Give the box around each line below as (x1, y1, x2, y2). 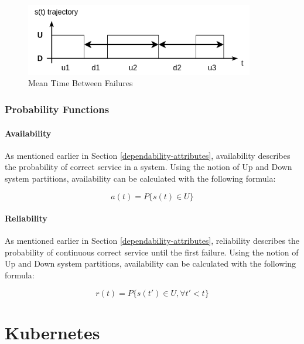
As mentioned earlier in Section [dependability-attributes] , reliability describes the (5, 234, 300, 247)
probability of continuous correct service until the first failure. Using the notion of (5, 246, 299, 258)
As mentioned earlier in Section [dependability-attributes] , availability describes (5, 149, 291, 161)
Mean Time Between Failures (28, 77, 133, 89)
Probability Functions (5, 102, 110, 116)
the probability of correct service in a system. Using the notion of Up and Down (5, 161, 292, 173)
